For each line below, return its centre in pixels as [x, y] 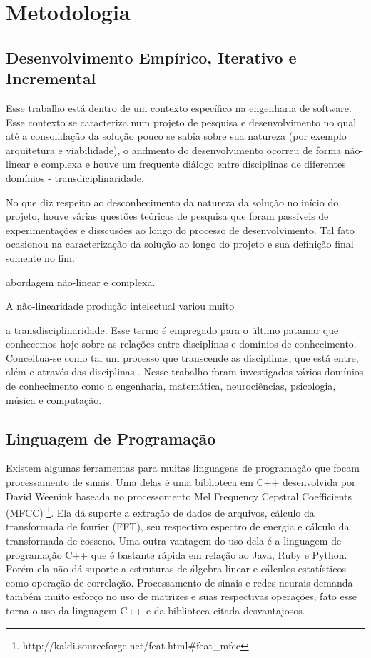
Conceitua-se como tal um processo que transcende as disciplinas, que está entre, [182, 357]
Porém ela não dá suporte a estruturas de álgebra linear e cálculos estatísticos [176, 568]
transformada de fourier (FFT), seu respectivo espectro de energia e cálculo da [178, 526]
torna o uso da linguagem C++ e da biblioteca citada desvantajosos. [156, 611]
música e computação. [54, 399]
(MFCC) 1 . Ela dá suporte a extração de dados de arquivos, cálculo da [160, 511]
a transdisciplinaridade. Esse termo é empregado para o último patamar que [172, 329]
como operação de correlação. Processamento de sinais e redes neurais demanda [179, 582]
